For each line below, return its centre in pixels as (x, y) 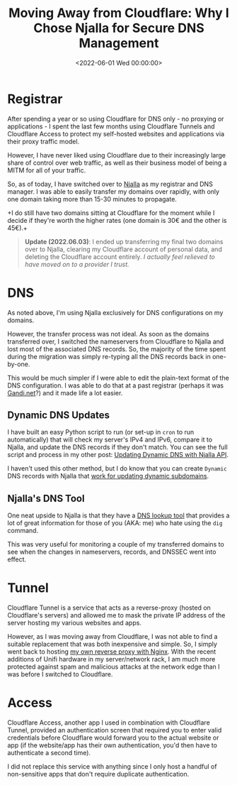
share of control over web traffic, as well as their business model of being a (117, 163)
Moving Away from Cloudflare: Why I (119, 13)
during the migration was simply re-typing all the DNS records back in (109, 356)
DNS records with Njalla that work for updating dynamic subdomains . (108, 476)
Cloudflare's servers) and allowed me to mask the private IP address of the (116, 615)
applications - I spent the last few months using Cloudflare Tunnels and (111, 126)
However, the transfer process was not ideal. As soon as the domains (109, 334)
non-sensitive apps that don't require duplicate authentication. (98, 774)
